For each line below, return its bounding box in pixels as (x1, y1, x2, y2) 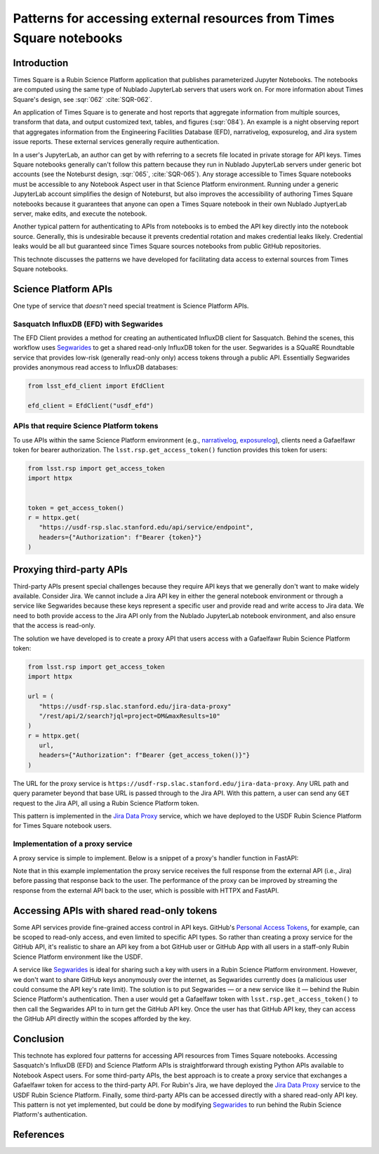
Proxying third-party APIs (13, 563, 128, 575)
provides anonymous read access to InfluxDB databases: (13, 363, 178, 372)
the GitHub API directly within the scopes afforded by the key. (13, 1015, 192, 1023)
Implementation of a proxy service (13, 839, 133, 849)
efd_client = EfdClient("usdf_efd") (27, 401, 154, 409)
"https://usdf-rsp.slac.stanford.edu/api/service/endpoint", (39, 523, 254, 532)
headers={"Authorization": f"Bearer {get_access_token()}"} (39, 752, 251, 759)
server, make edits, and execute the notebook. (13, 209, 147, 218)
